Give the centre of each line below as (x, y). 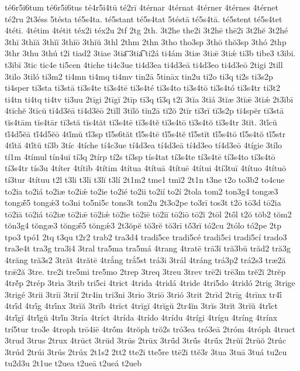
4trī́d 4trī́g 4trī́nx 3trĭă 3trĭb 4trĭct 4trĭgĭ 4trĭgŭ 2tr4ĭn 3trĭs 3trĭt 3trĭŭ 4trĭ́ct (141, 306)
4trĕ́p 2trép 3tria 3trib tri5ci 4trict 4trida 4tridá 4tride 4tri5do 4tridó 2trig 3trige (150, 283)
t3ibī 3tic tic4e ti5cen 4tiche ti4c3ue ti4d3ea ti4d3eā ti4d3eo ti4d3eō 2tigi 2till (144, 64)
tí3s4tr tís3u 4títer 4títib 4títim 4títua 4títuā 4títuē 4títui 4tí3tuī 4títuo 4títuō (145, 168)
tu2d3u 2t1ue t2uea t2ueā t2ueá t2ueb (73, 363)
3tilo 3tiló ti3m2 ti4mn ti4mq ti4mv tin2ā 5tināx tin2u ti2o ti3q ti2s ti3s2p (139, 76)
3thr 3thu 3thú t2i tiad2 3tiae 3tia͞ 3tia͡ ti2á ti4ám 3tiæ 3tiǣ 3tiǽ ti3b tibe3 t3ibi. (150, 53)
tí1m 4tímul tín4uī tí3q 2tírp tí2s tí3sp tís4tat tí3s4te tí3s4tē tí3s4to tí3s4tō (140, 156)
